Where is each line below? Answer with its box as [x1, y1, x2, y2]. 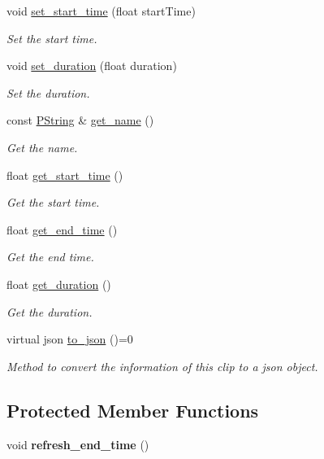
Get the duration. [6, 303, 93, 320]
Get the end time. [6, 248, 94, 265]
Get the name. [6, 138, 78, 155]
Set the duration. [6, 84, 90, 101]
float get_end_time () [6, 221, 118, 238]
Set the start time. [6, 29, 97, 46]
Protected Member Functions [6, 397, 259, 422]
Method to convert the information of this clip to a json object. [6, 357, 318, 374]
